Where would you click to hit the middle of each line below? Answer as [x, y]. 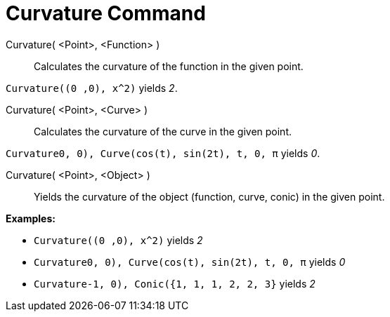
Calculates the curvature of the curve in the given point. [163, 131]
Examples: [31, 218]
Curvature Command [106, 13]
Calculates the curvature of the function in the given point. [169, 66]
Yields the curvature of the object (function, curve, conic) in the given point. [209, 196]
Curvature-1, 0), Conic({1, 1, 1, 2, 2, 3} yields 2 [175, 283]
